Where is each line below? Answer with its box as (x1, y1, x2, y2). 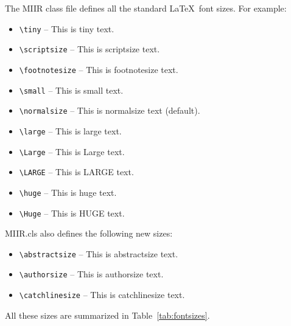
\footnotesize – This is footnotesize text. (19, 63, 178, 75)
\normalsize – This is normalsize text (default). (19, 104, 200, 117)
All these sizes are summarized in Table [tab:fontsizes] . (5, 308, 210, 321)
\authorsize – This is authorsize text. (19, 268, 164, 280)
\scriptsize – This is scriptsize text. (19, 43, 160, 55)
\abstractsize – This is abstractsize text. (19, 247, 178, 260)
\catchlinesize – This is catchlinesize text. (19, 288, 185, 301)
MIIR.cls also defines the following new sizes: (5, 227, 173, 240)
